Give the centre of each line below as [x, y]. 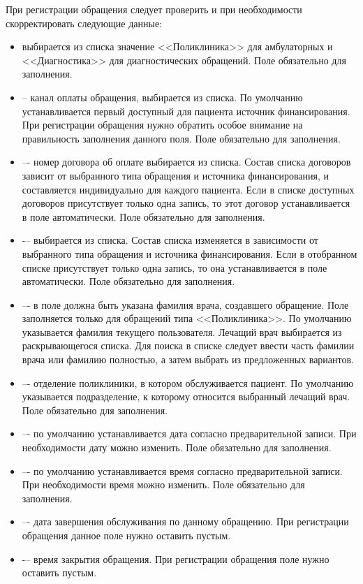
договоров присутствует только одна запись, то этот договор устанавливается [186, 203]
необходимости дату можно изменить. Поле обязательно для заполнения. [177, 447]
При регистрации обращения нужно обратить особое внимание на [162, 125]
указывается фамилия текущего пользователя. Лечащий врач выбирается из [182, 331]
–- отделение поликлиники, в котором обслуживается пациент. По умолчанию [188, 382]
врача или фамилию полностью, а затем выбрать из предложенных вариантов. [188, 359]
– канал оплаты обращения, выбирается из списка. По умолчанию [162, 97]
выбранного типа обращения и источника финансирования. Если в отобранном [190, 253]
